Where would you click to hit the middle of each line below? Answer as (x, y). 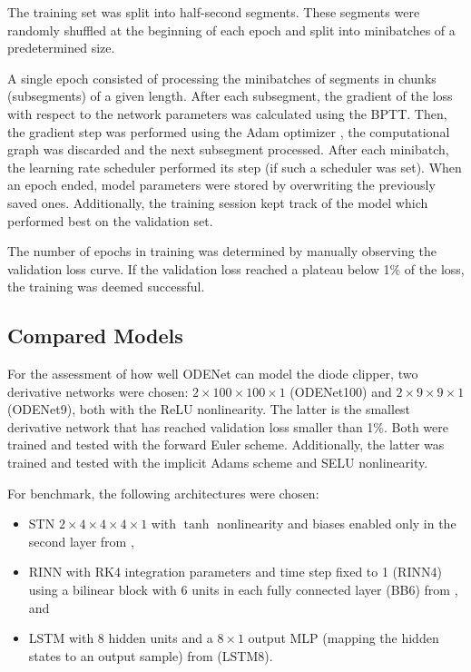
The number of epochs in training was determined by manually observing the (222, 251)
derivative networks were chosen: (98, 391)
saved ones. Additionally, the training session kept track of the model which (218, 202)
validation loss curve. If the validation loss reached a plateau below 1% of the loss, (236, 268)
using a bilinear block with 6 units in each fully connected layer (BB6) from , (243, 590)
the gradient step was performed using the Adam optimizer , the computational (229, 131)
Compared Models (95, 336)
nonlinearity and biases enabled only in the (337, 524)
